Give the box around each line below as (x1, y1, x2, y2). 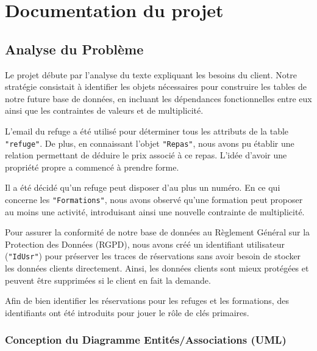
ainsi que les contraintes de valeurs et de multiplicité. (5, 104, 204, 117)
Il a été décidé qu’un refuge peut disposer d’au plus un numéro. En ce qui (5, 181, 280, 194)
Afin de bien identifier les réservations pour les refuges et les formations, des (5, 294, 289, 307)
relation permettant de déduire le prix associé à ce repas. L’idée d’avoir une (5, 149, 287, 161)
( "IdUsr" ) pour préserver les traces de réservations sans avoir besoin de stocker (5, 249, 301, 262)
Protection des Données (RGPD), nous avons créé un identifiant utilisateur (5, 237, 285, 250)
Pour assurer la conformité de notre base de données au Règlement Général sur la (5, 226, 310, 238)
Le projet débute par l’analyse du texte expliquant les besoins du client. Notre (5, 68, 297, 81)
